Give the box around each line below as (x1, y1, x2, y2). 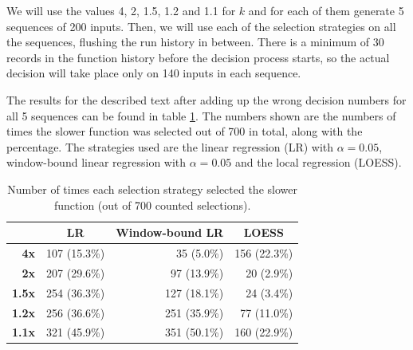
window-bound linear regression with (6, 154, 187, 171)
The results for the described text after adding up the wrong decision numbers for (6, 91, 407, 108)
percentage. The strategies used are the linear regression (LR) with (6, 138, 334, 155)
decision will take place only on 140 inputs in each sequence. (6, 65, 301, 81)
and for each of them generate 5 (248, 2, 404, 18)
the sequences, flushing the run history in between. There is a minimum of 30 (6, 33, 384, 50)
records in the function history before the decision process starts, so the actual (6, 49, 390, 65)
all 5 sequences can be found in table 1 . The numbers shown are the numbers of (6, 107, 396, 124)
